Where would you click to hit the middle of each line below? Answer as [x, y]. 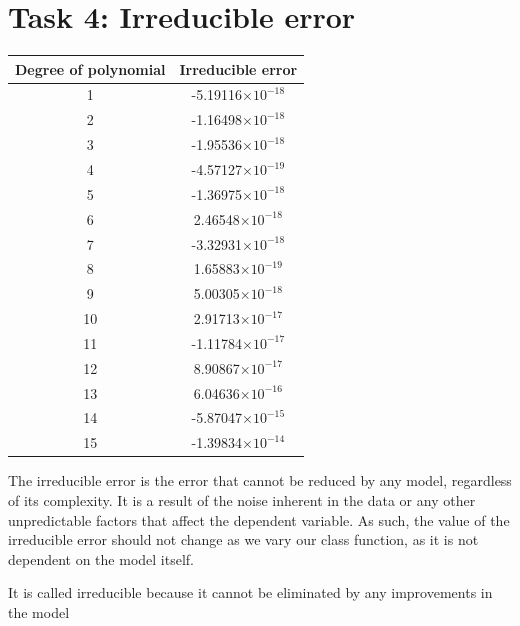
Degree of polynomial [90, 68]
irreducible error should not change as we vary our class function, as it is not [243, 539]
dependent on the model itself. [101, 558]
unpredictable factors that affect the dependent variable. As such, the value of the [259, 519]
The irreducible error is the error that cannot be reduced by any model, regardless [260, 480]
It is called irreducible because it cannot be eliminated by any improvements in [250, 592]
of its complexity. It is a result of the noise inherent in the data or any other [242, 499]
